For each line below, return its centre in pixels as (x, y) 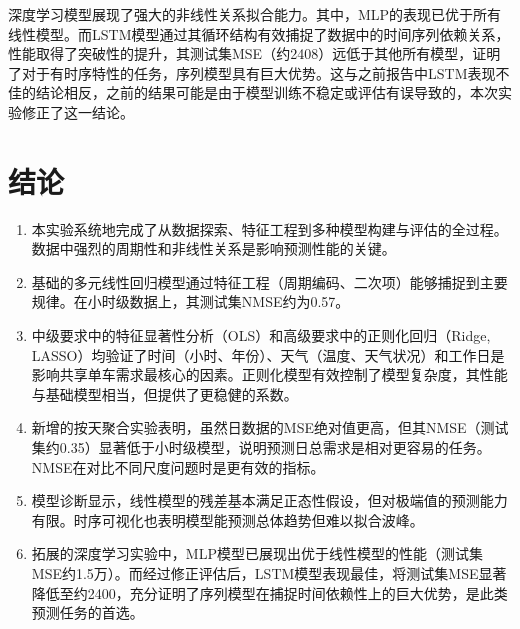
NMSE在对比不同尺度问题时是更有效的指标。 (178, 466)
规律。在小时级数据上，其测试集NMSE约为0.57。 (190, 301)
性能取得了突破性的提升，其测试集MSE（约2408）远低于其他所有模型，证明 (254, 53)
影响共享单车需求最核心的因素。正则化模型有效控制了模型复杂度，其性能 (269, 374)
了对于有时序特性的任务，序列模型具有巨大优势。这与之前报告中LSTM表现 (252, 72)
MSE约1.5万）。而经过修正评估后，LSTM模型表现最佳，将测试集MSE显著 (269, 573)
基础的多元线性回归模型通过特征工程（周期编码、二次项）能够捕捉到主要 (269, 281)
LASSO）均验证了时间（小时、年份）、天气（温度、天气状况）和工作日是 (268, 354)
